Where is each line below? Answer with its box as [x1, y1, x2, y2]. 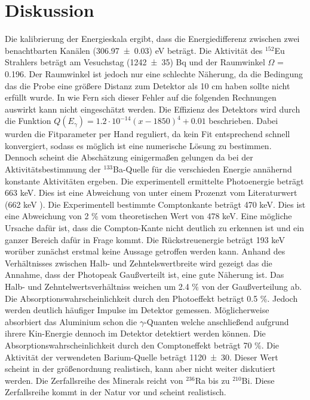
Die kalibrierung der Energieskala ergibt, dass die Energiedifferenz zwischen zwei [5, 32, 300, 45]
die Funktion [5, 114, 51, 127]
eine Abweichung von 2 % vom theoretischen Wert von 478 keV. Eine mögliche [5, 210, 292, 222]
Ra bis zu [195, 374, 230, 386]
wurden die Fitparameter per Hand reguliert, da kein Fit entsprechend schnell [5, 128, 290, 140]
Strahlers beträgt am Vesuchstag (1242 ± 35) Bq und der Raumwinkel [5, 56, 265, 68]
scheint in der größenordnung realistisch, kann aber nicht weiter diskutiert [5, 362, 276, 375]
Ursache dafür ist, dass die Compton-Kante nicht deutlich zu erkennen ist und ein [5, 222, 305, 234]
